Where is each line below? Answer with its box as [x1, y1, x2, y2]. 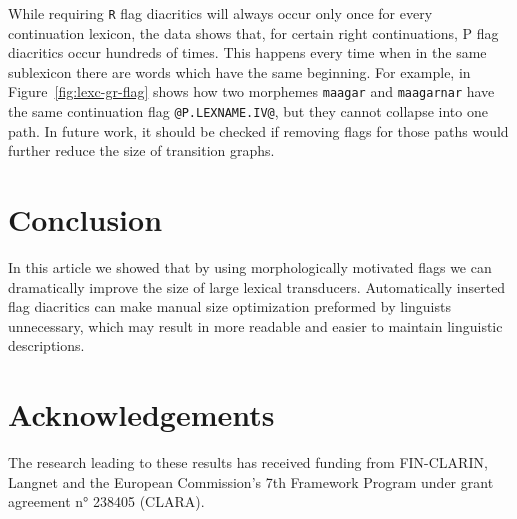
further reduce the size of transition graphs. [8, 140, 275, 161]
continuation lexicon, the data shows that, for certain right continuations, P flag [8, 22, 499, 43]
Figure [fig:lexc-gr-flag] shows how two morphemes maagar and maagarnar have [8, 81, 495, 102]
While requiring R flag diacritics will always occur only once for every [8, 3, 433, 23]
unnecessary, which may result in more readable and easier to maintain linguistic [8, 315, 503, 336]
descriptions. [8, 335, 85, 356]
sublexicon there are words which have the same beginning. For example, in [8, 61, 471, 82]
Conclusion [8, 199, 163, 240]
